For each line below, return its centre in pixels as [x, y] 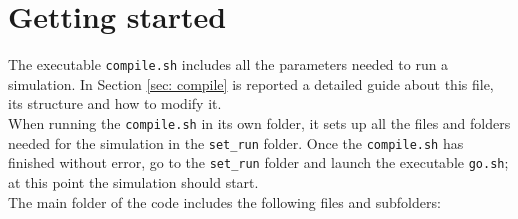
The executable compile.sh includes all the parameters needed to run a [228, 64]
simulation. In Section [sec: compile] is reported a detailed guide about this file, [251, 83]
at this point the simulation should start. [133, 181]
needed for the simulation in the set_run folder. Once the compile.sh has [236, 142]
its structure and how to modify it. [115, 103]
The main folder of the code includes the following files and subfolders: [224, 201]
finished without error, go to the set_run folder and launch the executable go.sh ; [258, 162]
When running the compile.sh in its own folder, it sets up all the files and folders [259, 122]
